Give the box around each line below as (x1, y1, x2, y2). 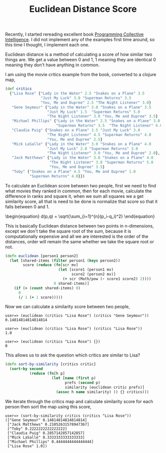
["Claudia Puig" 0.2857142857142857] (7, 430, 85, 436)
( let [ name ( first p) (51, 376, 96, 381)
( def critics (5, 87, 32, 91)
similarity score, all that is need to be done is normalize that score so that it (5, 198, 158, 204)
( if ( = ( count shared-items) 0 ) (14, 285, 81, 290)
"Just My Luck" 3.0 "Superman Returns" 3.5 (40, 95, 132, 100)
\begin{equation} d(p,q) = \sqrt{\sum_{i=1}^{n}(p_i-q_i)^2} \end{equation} (5, 213, 155, 219)
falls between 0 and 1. (5, 204, 50, 210)
